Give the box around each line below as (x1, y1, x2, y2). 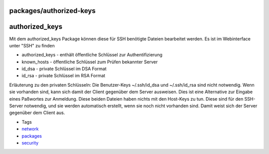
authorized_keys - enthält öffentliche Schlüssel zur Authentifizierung (21, 52, 163, 58)
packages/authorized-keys (9, 6, 96, 15)
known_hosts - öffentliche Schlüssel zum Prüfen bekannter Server (21, 59, 158, 65)
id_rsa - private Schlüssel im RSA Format (21, 73, 106, 79)
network (21, 126, 39, 132)
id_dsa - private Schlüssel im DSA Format (21, 66, 107, 72)
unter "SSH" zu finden (9, 42, 55, 48)
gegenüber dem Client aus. (9, 110, 65, 116)
